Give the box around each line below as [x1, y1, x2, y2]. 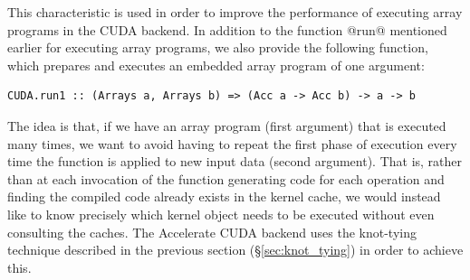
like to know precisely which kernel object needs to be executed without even [7, 204, 435, 223]
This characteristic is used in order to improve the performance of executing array [7, 3, 463, 21]
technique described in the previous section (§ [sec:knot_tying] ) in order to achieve [7, 240, 464, 259]
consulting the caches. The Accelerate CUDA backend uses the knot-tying [7, 222, 417, 241]
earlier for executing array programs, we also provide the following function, [7, 38, 428, 57]
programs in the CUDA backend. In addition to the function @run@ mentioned [7, 20, 447, 39]
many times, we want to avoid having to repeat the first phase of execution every [7, 134, 457, 153]
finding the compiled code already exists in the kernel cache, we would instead [7, 187, 441, 206]
